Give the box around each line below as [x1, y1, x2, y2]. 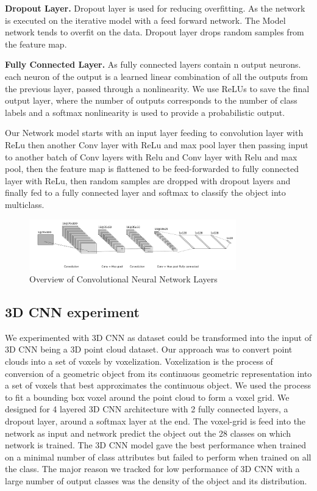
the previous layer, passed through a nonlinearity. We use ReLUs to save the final [5, 82, 310, 95]
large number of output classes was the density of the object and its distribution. [5, 474, 307, 487]
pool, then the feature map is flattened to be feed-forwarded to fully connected [5, 162, 299, 175]
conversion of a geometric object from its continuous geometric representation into [5, 367, 312, 379]
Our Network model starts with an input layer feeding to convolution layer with [5, 126, 304, 139]
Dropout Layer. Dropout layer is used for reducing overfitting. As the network [5, 2, 305, 14]
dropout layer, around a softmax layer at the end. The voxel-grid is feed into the [5, 414, 306, 427]
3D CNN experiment [5, 302, 140, 321]
